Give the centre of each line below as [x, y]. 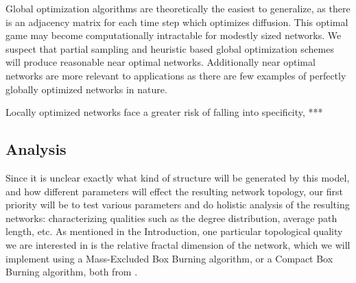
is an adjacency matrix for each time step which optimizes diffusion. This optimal [177, 22]
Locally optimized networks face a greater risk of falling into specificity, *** [164, 112]
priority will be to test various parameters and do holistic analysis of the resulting [178, 205]
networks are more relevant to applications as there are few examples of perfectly [176, 75]
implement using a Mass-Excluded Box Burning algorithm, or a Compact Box [169, 258]
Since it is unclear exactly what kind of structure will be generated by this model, [178, 177]
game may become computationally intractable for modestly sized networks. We [174, 35]
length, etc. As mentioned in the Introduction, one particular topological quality [174, 231]
